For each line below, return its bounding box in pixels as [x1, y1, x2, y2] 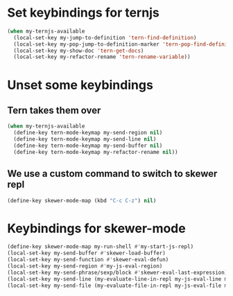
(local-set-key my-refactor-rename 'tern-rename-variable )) [13, 53, 191, 60]
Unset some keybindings [7, 77, 154, 93]
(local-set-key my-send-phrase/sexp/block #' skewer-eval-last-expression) [7, 269, 228, 276]
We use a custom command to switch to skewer [7, 168, 218, 180]
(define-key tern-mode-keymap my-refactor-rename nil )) [13, 148, 178, 155]
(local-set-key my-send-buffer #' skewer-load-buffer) [7, 250, 166, 257]
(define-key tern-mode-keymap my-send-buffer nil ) [13, 142, 163, 149]
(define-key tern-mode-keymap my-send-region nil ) [13, 130, 163, 137]
